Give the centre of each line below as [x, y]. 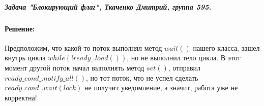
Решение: [20, 28]
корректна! [21, 97]
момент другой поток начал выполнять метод [75, 67]
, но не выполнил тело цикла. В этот [184, 58]
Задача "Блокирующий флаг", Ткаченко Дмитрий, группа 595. [108, 6]
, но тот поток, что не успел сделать [142, 77]
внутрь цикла [25, 58]
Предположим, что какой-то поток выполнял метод [83, 47]
